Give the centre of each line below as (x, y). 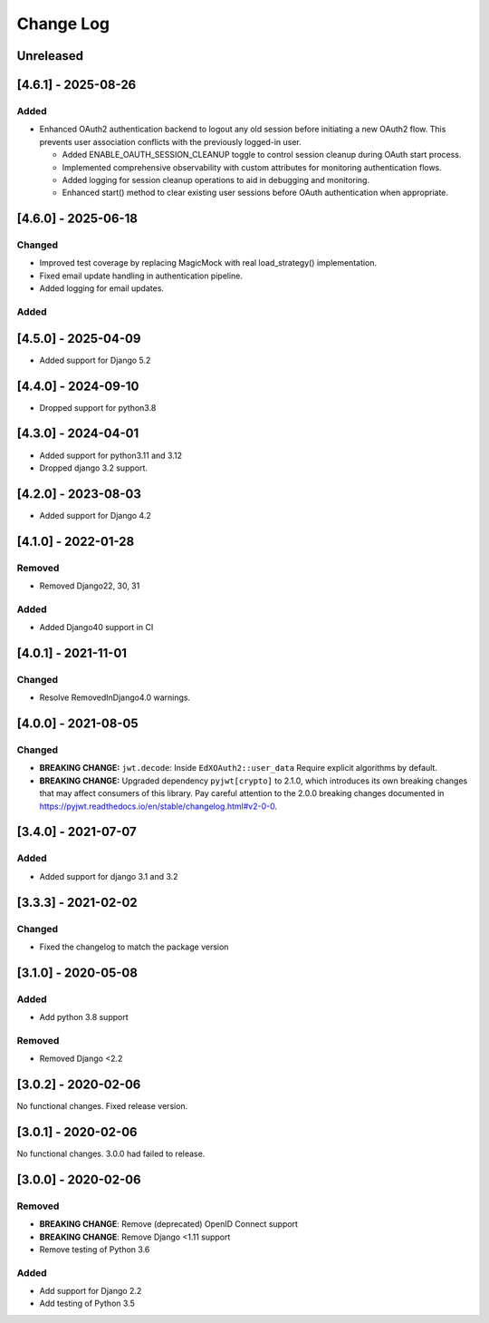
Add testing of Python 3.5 (87, 1304)
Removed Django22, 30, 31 (90, 586)
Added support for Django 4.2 (95, 515)
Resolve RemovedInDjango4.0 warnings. (115, 697)
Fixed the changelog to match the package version (134, 947)
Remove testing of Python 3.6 (95, 1249)
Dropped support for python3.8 (98, 407)
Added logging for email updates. (102, 288)
